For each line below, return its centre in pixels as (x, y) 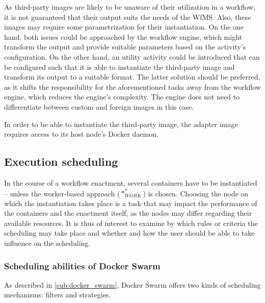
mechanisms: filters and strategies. (58, 295)
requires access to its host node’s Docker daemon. (81, 134)
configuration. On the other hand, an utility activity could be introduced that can (132, 56)
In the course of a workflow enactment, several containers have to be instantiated (131, 182)
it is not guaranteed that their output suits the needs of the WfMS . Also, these (128, 17)
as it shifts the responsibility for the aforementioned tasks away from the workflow (132, 86)
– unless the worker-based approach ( (62, 193)
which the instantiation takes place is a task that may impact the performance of (131, 203)
